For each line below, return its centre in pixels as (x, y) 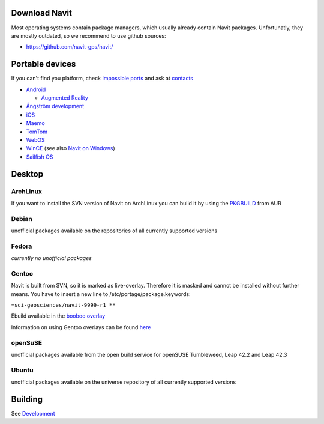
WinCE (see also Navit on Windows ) (70, 148)
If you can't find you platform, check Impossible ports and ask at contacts (102, 79)
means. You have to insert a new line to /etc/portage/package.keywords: (101, 294)
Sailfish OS (40, 157)
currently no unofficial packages (52, 258)
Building (27, 399)
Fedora (22, 246)
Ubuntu (22, 370)
